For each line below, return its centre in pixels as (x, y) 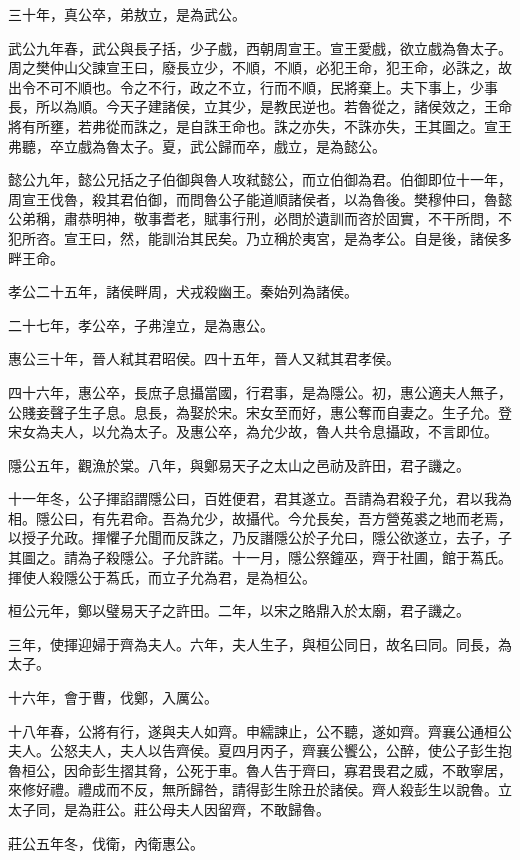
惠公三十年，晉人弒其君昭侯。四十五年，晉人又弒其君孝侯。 (204, 358)
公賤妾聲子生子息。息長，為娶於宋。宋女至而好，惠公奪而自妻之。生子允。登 (260, 411)
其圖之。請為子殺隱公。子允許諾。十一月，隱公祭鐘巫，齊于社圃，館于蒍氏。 (260, 557)
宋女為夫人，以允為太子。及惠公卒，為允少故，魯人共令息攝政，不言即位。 (253, 431)
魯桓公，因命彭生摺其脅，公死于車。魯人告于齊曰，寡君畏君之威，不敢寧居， (260, 769)
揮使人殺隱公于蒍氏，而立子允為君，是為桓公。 (162, 576)
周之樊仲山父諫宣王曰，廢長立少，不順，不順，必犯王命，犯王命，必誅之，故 (260, 67)
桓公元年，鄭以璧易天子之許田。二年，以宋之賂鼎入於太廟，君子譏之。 (239, 610)
